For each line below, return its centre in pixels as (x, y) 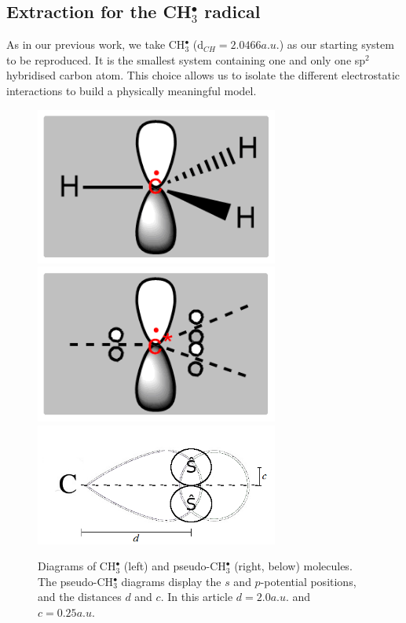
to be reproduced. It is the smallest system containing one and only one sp (186, 59)
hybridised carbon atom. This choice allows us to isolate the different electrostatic (203, 75)
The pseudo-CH (76, 581)
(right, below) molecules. (293, 566)
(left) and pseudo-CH (175, 566)
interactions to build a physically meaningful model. (132, 90)
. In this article (197, 597)
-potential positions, (308, 581)
